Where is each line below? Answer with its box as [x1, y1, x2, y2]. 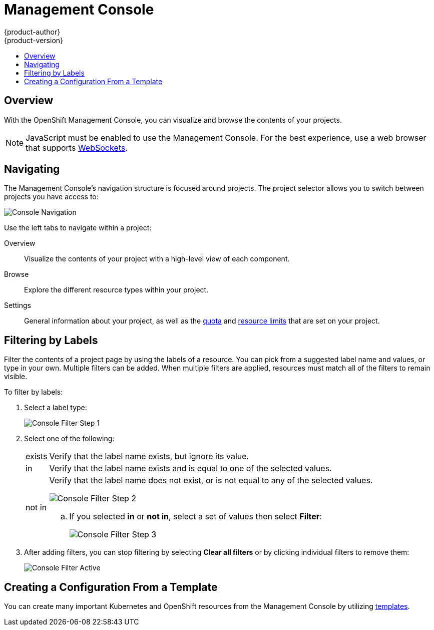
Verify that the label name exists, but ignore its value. [49, 451, 249, 462]
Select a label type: [24, 403, 87, 412]
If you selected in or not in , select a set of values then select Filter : [69, 511, 322, 522]
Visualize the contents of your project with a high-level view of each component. [24, 254, 290, 263]
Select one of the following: [24, 434, 115, 443]
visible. [4, 372, 28, 381]
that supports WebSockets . [26, 142, 128, 153]
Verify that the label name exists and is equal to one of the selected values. [49, 463, 332, 474]
